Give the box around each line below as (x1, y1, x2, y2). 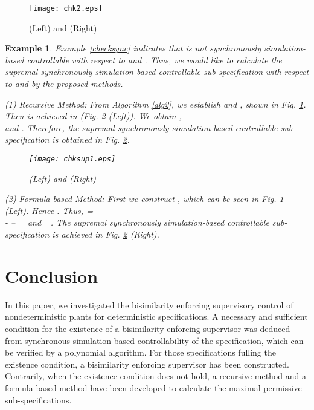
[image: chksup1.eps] (29, 155, 116, 163)
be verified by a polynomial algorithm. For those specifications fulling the (5, 346, 276, 359)
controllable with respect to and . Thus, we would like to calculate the (27, 53, 282, 66)
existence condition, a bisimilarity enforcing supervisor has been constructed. (5, 357, 289, 370)
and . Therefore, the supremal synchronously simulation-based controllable (5, 121, 278, 134)
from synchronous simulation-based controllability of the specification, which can (5, 334, 304, 347)
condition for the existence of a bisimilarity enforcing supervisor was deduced (5, 322, 290, 334)
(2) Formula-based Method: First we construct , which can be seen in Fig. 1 (5, 192, 284, 205)
